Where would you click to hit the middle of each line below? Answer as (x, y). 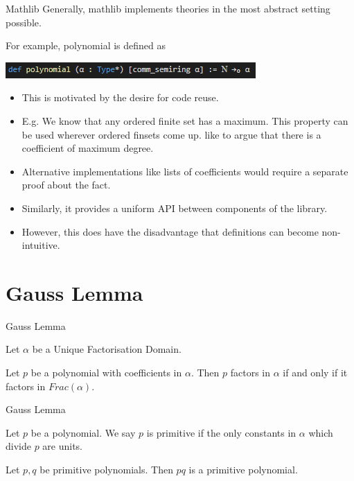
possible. (24, 22)
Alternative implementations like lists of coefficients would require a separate (185, 171)
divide (18, 446)
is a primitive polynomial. (243, 469)
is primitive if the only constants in (221, 432)
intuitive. (41, 245)
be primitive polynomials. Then (106, 469)
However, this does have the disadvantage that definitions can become (170, 231)
